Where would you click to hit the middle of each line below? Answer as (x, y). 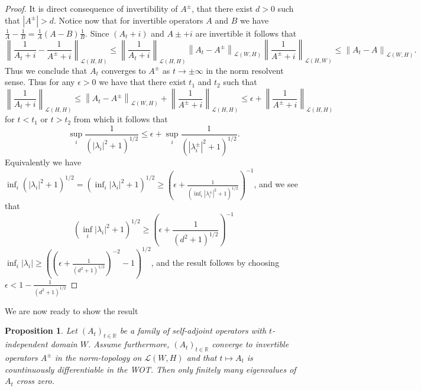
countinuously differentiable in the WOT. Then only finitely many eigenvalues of (150, 369)
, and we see (276, 184)
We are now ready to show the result (72, 310)
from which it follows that (121, 119)
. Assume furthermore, (129, 344)
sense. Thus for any (40, 82)
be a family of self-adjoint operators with (193, 330)
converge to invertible (250, 344)
